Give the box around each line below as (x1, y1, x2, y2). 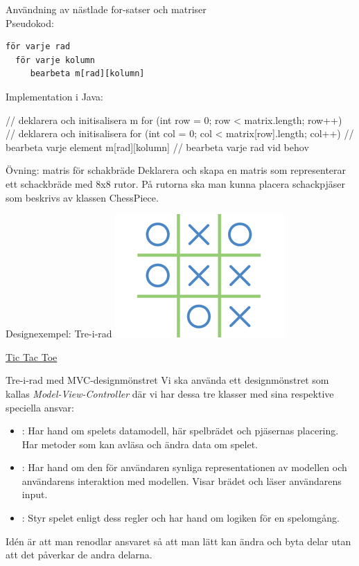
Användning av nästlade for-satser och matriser (6, 2, 207, 16)
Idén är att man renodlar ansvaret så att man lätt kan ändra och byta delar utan (6, 533, 351, 548)
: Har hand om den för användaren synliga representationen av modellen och (21, 460, 347, 475)
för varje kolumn (15, 55, 95, 65)
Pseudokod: (6, 15, 54, 30)
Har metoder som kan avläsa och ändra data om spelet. (21, 436, 259, 451)
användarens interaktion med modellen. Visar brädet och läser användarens (21, 473, 342, 488)
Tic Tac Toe (6, 349, 58, 364)
